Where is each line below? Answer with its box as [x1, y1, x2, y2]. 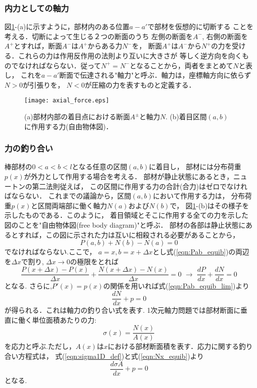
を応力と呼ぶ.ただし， [4, 341, 76, 351]
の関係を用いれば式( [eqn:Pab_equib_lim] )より [103, 281, 250, 291]
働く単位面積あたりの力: [18, 314, 96, 325]
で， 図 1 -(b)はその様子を [170, 200, 249, 210]
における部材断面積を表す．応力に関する [107, 341, 239, 351]
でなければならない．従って [11, 60, 101, 70]
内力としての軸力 [4, 1, 69, 14]
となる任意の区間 [72, 161, 128, 172]
